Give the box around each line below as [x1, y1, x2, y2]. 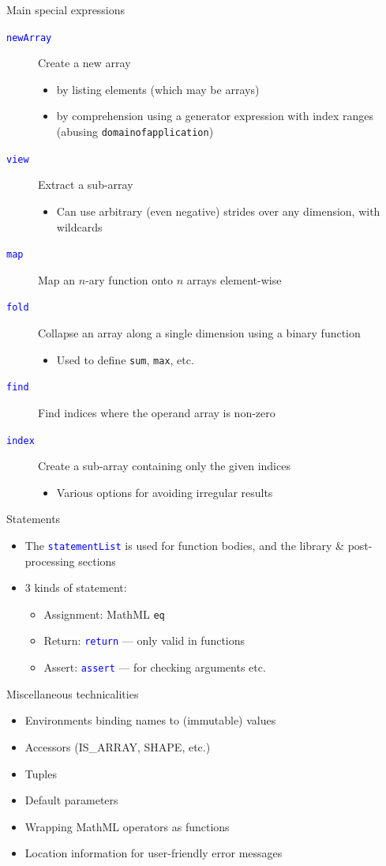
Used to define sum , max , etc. [56, 351, 194, 367]
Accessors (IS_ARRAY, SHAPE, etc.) [24, 738, 211, 755]
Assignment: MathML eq [43, 605, 165, 622]
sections [78, 552, 116, 569]
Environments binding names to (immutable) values [24, 712, 276, 729]
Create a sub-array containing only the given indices [38, 457, 290, 474]
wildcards [56, 218, 103, 235]
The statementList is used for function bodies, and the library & [24, 537, 344, 553]
